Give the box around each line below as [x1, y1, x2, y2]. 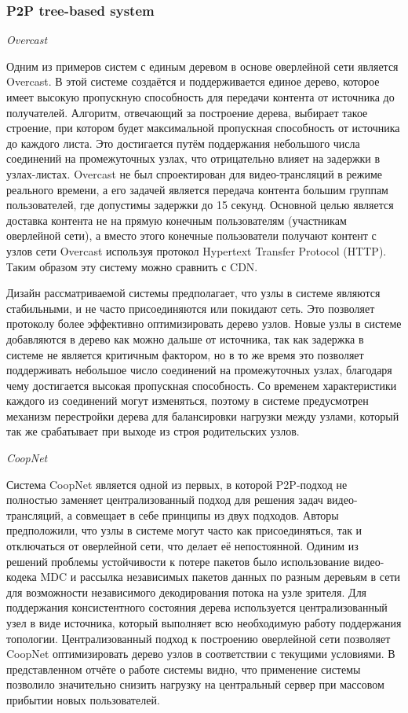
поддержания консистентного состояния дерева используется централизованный [6, 599, 388, 616]
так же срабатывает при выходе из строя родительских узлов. [6, 423, 300, 439]
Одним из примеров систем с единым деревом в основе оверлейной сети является [6, 57, 399, 74]
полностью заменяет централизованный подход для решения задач [6, 491, 323, 508]
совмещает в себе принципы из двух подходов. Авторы [75, 506, 339, 523]
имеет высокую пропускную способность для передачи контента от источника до [6, 89, 395, 105]
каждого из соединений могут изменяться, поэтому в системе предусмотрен [6, 392, 369, 409]
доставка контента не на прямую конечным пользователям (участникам [6, 211, 347, 228]
